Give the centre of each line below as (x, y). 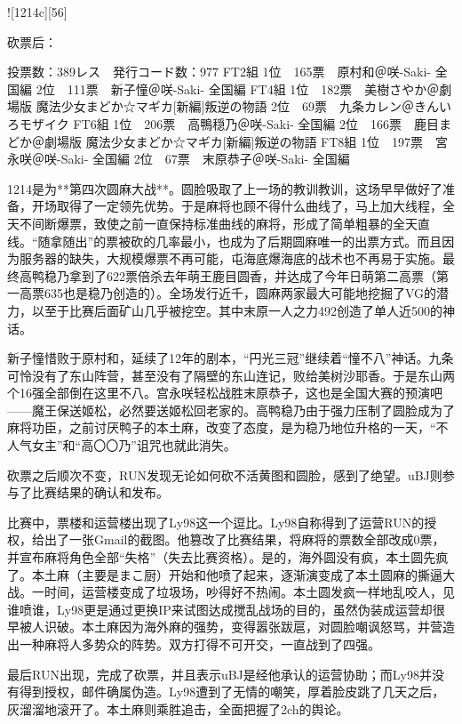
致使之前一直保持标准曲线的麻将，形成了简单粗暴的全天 (255, 223)
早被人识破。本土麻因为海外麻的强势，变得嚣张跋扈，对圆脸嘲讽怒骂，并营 (225, 627)
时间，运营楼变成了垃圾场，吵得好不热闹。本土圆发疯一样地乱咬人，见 (249, 592)
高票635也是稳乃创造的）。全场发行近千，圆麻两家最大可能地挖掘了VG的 (228, 293)
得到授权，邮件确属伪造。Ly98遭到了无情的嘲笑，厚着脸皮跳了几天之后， (232, 692)
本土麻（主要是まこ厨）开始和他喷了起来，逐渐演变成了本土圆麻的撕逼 (237, 574)
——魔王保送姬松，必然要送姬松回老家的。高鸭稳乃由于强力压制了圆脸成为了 (231, 410)
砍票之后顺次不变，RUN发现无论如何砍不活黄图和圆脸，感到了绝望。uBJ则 (225, 475)
